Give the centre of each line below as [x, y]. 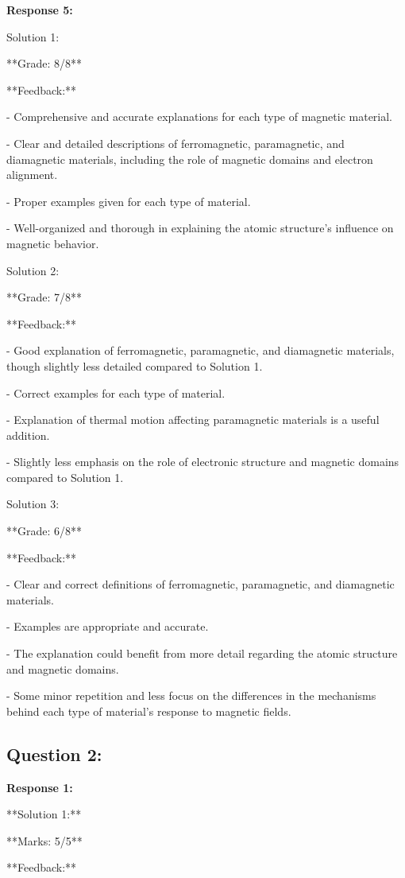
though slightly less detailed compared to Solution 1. [135, 365]
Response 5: [40, 10]
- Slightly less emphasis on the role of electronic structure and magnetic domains [203, 462]
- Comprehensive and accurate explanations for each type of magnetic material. [200, 117]
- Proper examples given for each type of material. [129, 201]
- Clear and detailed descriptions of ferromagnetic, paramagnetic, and [175, 143]
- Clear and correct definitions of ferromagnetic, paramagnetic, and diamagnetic [201, 584]
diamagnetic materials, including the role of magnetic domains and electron [190, 159]
